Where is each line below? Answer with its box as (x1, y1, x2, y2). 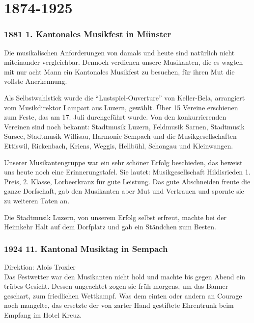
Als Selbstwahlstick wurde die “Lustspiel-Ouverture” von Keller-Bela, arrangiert (4, 92, 245, 102)
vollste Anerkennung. (4, 76, 67, 86)
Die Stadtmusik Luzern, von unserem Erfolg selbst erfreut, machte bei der (4, 212, 227, 222)
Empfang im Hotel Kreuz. (4, 309, 82, 320)
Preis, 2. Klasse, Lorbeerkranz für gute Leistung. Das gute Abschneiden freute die (4, 176, 251, 186)
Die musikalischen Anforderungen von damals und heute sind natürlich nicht (4, 47, 235, 57)
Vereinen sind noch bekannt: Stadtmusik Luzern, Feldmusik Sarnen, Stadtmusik (4, 121, 245, 131)
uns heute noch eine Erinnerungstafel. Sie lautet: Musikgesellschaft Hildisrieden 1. (4, 167, 251, 177)
